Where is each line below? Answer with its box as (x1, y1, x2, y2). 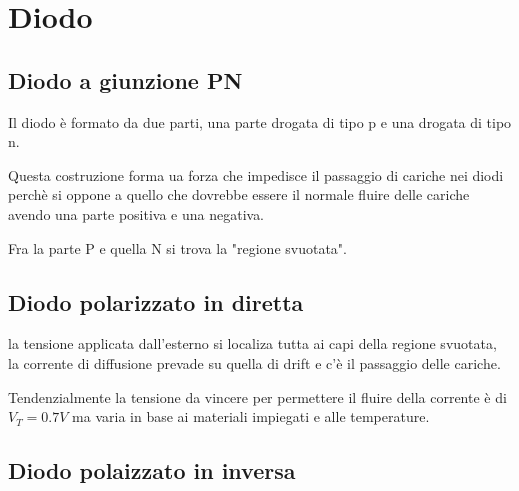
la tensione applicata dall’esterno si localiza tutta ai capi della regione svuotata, (8, 333, 497, 354)
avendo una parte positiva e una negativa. (8, 203, 265, 224)
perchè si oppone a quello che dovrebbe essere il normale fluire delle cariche (8, 184, 470, 205)
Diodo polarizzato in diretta (8, 286, 304, 317)
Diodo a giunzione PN (8, 64, 243, 95)
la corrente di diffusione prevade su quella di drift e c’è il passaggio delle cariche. (8, 352, 501, 373)
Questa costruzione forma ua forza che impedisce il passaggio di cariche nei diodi (8, 164, 504, 185)
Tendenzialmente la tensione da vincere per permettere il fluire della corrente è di (8, 386, 507, 407)
